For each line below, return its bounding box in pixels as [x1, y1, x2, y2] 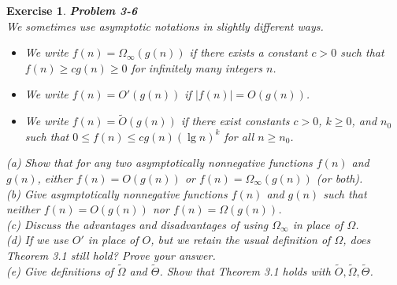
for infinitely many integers [131, 59, 262, 76]
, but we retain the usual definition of [150, 231, 331, 248]
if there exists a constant [189, 44, 308, 61]
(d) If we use [6, 231, 69, 248]
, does [343, 231, 371, 248]
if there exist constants [180, 113, 290, 129]
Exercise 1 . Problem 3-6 [6, 2, 138, 18]
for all [224, 128, 254, 144]
